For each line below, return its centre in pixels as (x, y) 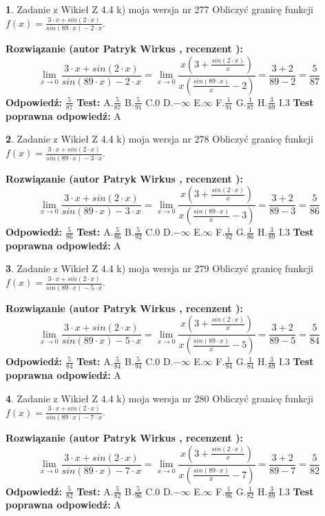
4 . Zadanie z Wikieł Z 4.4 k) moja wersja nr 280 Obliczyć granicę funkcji (159, 398)
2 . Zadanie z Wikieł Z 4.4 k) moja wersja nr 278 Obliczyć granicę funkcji (159, 139)
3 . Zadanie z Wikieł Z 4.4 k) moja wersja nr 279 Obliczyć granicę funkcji (159, 268)
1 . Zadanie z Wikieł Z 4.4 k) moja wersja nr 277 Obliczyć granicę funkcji (159, 9)
